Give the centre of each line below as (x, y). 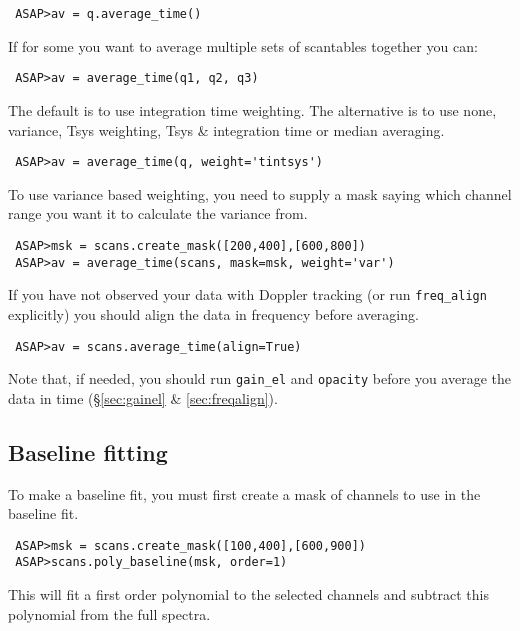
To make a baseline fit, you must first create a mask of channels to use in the (244, 493)
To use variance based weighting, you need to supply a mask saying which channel (260, 193)
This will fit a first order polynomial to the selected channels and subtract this (248, 594)
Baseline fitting (88, 451)
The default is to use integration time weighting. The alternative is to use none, (252, 109)
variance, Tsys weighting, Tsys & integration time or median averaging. (226, 129)
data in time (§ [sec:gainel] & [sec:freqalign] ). (143, 397)
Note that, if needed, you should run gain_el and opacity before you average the (259, 378)
